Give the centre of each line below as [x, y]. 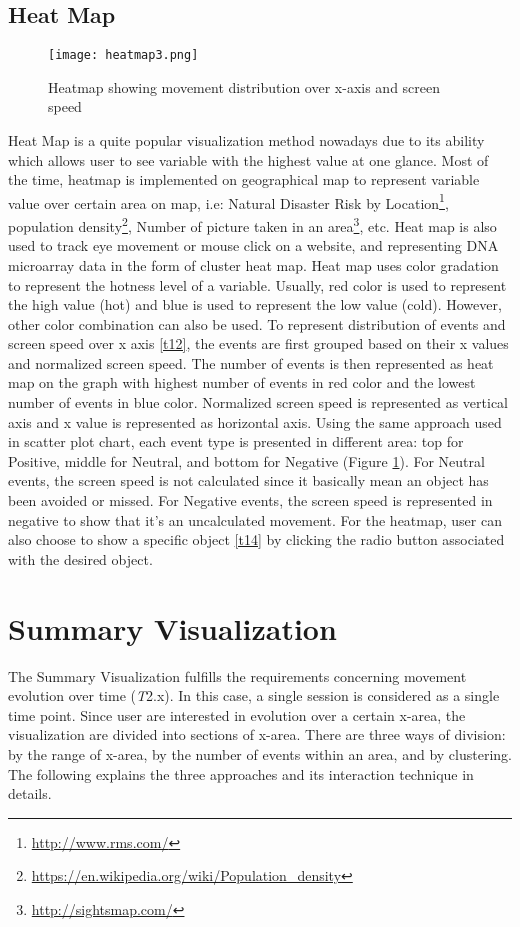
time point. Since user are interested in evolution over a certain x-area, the [237, 714]
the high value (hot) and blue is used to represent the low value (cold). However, [255, 304]
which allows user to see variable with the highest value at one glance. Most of [248, 159]
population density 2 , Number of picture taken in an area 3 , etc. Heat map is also [252, 224]
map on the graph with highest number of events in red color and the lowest [242, 382]
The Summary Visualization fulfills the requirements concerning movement [237, 675]
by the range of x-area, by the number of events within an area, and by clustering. [260, 753]
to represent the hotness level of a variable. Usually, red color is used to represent [257, 284]
